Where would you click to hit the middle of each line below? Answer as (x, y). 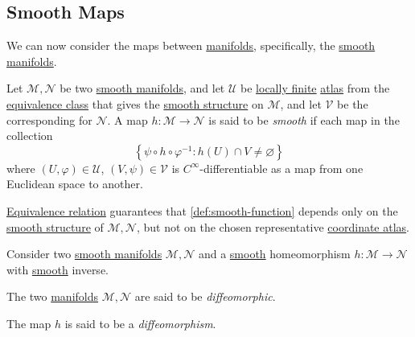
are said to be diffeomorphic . (205, 296)
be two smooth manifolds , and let (142, 88)
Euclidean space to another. (75, 184)
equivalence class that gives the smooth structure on (135, 103)
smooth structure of (55, 226)
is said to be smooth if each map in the (304, 119)
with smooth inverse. (58, 269)
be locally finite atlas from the (315, 88)
